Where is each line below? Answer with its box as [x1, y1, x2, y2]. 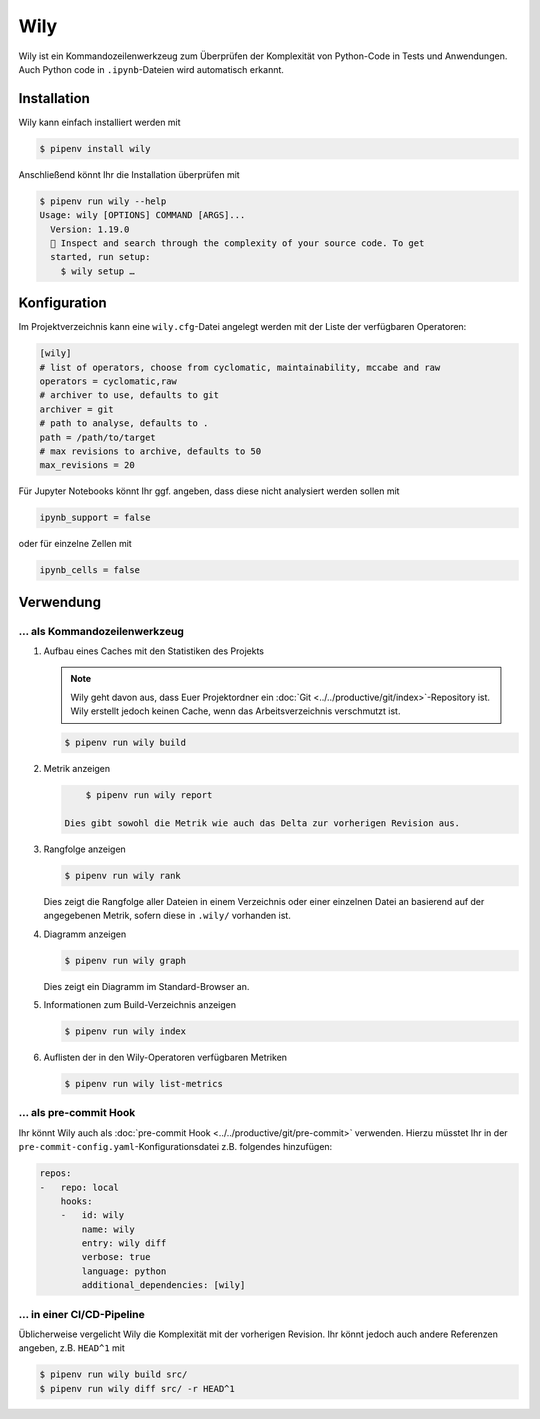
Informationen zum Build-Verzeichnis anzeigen [43, 999, 237, 1011]
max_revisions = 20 [39, 460, 135, 471]
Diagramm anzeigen [43, 928, 127, 940]
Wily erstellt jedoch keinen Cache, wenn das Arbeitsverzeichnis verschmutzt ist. [70, 705, 401, 717]
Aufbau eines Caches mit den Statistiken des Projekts [43, 645, 265, 657]
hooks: [60, 1195, 93, 1207]
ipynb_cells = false [39, 565, 140, 576]
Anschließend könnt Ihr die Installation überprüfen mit [18, 168, 240, 180]
